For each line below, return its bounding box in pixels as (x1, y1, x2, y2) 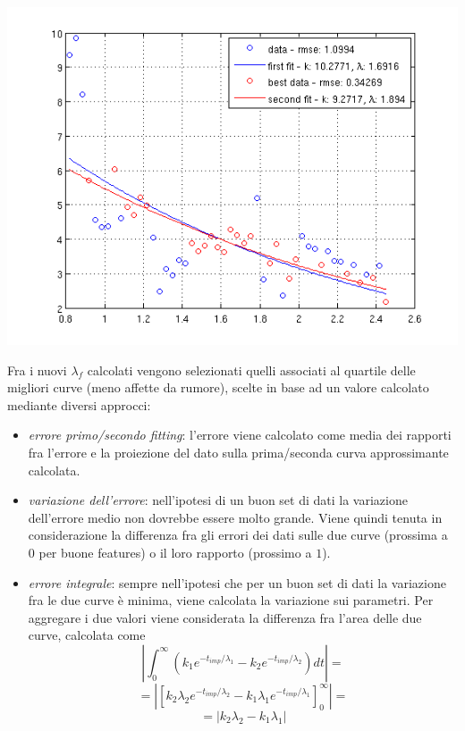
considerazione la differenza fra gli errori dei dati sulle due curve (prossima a (28, 525, 448, 544)
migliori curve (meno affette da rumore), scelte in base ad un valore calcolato (7, 378, 429, 397)
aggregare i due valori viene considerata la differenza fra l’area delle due (28, 608, 422, 626)
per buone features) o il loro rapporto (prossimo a (38, 542, 312, 561)
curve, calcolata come (28, 626, 146, 644)
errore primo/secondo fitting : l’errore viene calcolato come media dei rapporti (28, 425, 452, 444)
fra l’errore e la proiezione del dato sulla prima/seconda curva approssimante (28, 442, 449, 461)
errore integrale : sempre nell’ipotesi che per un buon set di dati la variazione (28, 573, 446, 592)
